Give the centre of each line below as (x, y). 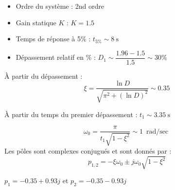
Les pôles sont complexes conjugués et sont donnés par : (88, 150)
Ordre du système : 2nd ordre (60, 6)
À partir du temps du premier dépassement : (71, 114)
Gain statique (36, 22)
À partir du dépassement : (44, 76)
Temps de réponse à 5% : (53, 39)
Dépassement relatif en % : (56, 57)
